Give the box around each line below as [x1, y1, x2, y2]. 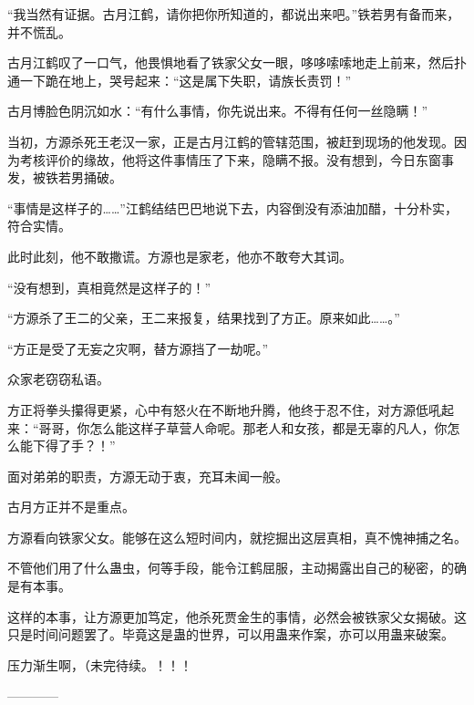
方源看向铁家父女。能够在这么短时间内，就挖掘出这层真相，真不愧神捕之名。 [7, 527, 467, 546]
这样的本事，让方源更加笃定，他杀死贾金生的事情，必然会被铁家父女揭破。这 [7, 607, 467, 626]
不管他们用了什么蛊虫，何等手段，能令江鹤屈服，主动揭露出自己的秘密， [7, 558, 441, 577]
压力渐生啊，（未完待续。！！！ [7, 655, 192, 674]
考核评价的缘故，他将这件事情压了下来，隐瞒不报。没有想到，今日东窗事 [19, 150, 454, 169]
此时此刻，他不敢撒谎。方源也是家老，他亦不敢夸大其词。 [7, 246, 352, 265]
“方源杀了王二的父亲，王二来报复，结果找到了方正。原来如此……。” [7, 308, 400, 327]
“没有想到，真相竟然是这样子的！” [7, 277, 211, 296]
